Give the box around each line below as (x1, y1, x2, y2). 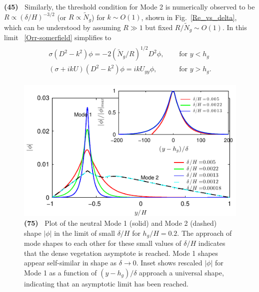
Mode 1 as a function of (24, 267, 97, 277)
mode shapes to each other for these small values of (24, 238, 181, 248)
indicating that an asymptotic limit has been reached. (24, 278, 188, 288)
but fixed (145, 22, 173, 32)
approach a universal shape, (139, 267, 224, 277)
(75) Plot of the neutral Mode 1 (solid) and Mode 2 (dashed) (24, 218, 217, 228)
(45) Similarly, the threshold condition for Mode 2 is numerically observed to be (4, 2, 255, 12)
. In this (222, 22, 247, 32)
